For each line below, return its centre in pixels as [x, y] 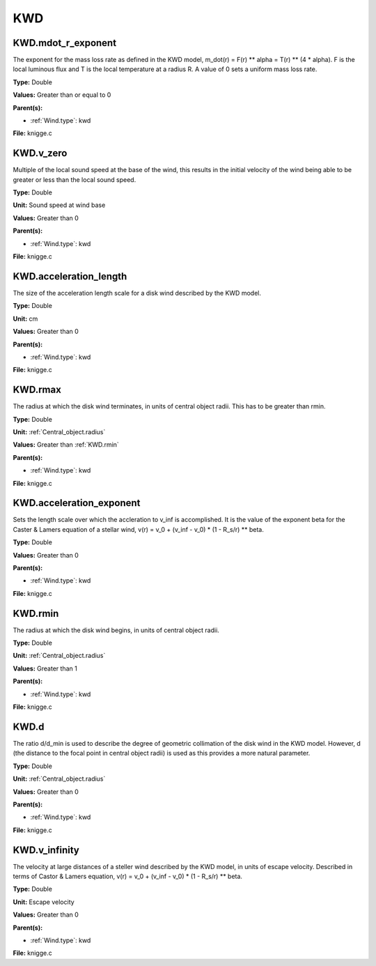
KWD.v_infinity [46, 850]
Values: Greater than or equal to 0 [62, 95]
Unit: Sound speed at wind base [59, 205]
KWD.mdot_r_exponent [65, 43]
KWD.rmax [37, 390]
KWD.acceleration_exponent [77, 503]
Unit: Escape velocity [44, 902]
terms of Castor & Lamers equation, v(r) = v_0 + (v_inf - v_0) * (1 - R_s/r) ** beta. [128, 876]
